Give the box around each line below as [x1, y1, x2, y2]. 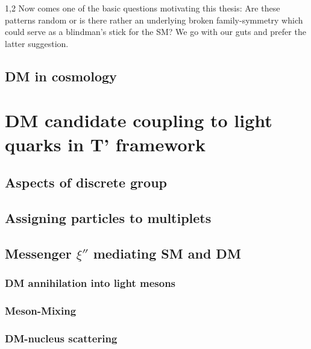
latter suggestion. [5, 37, 69, 49]
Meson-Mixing [5, 303, 77, 318]
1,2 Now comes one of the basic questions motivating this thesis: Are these [5, 2, 280, 14]
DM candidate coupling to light [5, 108, 272, 133]
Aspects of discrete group [5, 173, 167, 192]
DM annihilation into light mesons [5, 275, 176, 290]
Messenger [5, 244, 72, 262]
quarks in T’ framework [5, 131, 206, 156]
